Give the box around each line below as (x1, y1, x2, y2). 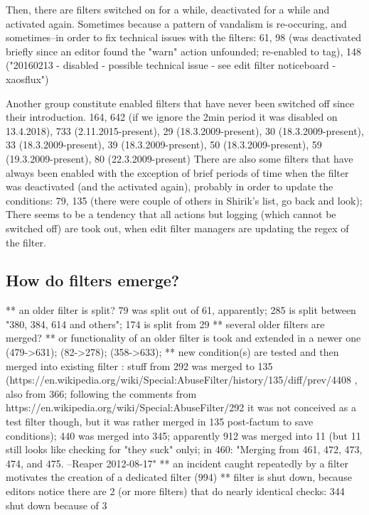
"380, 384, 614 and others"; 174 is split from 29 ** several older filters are (6, 316, 325, 331)
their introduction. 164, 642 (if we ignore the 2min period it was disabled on (6, 109, 338, 124)
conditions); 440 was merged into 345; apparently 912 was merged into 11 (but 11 (6, 428, 361, 443)
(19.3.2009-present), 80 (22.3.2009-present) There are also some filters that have (6, 151, 353, 166)
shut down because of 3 (6, 497, 107, 512)
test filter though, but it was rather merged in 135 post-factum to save (6, 414, 314, 429)
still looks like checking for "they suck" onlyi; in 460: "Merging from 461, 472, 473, (6, 442, 363, 457)
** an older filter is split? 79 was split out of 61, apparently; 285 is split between (6, 303, 356, 318)
